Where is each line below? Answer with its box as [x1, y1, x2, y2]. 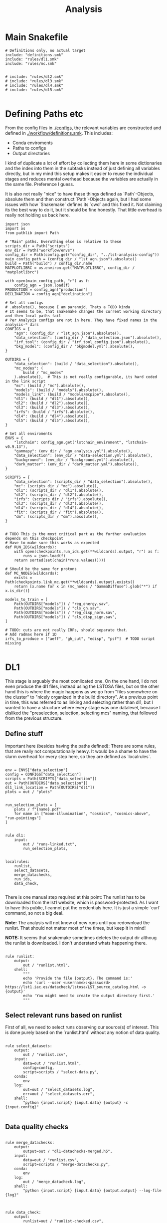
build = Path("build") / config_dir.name [5, 261, 93, 266]
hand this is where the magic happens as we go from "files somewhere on [5, 688, 158, 694]
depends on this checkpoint [5, 536, 64, 541]
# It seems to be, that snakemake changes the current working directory [5, 309, 162, 314]
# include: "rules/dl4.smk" [5, 83, 64, 88]
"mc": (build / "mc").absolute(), [14, 383, 86, 388]
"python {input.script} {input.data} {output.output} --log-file [23, 1188, 162, 1193]
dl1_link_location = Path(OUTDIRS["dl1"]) [5, 785, 95, 790]
